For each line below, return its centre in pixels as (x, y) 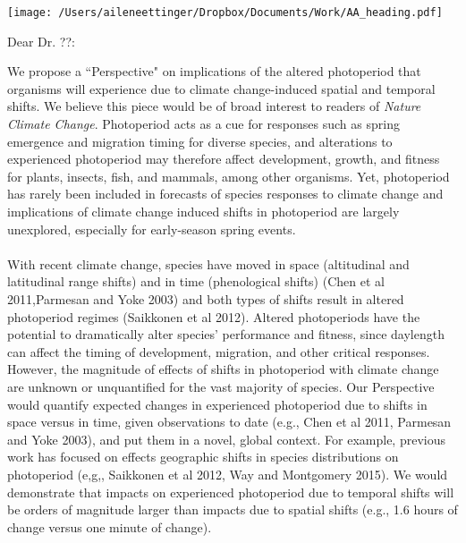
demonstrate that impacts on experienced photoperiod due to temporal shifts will (231, 492)
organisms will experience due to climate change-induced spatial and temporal (221, 88)
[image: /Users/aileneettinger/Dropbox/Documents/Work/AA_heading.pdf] (225, 13)
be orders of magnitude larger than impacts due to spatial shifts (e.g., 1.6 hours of (233, 509)
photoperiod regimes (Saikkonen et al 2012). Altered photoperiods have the (214, 316)
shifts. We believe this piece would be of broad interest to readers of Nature (214, 106)
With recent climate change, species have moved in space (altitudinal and (208, 263)
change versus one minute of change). (110, 526)
